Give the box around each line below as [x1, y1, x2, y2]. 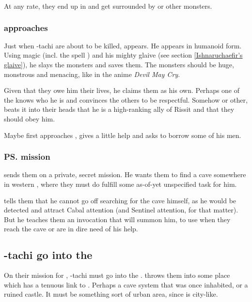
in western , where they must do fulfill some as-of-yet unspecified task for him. [4, 179, 237, 189]
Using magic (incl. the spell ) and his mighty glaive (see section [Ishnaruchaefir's [4, 50, 243, 60]
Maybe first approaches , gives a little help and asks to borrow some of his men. [4, 130, 241, 140]
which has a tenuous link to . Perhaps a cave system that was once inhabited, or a [4, 279, 248, 289]
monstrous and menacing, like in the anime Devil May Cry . [4, 69, 180, 79]
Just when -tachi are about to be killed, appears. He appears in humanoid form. [4, 40, 242, 50]
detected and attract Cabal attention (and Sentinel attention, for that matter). [4, 205, 238, 215]
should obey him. [4, 113, 55, 123]
